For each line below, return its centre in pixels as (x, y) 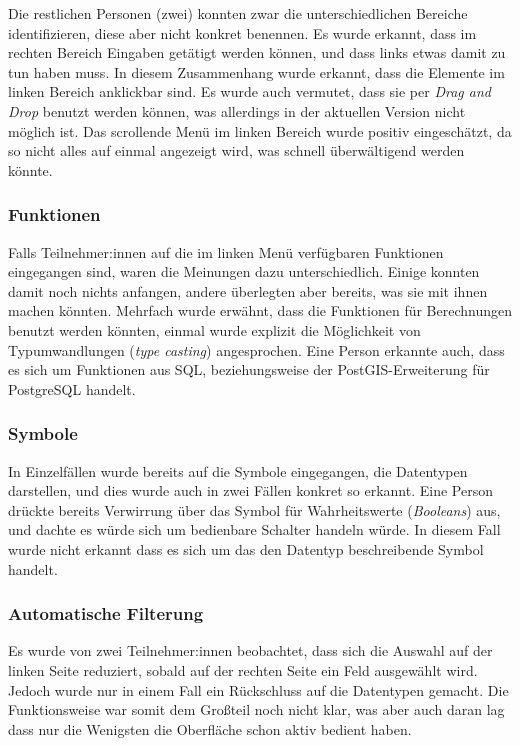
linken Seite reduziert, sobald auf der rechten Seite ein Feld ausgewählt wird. (243, 669)
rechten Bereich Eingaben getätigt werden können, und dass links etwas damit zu (257, 52)
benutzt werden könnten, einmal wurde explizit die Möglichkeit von (214, 329)
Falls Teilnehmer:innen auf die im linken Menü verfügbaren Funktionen (226, 251)
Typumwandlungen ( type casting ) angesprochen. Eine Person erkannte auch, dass (256, 349)
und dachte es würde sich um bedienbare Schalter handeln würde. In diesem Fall (254, 529)
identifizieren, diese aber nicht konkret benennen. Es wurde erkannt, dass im (242, 32)
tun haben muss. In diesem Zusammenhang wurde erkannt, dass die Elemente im (256, 71)
